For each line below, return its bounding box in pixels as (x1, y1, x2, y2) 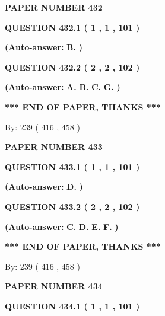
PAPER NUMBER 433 (5, 141, 103, 153)
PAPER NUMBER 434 (5, 280, 103, 292)
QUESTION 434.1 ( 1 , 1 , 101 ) (5, 299, 140, 312)
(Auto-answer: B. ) (5, 41, 82, 53)
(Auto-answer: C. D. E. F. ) (5, 220, 119, 232)
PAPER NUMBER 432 (5, 1, 103, 13)
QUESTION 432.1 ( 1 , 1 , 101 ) (5, 21, 140, 33)
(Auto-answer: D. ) (5, 180, 83, 193)
